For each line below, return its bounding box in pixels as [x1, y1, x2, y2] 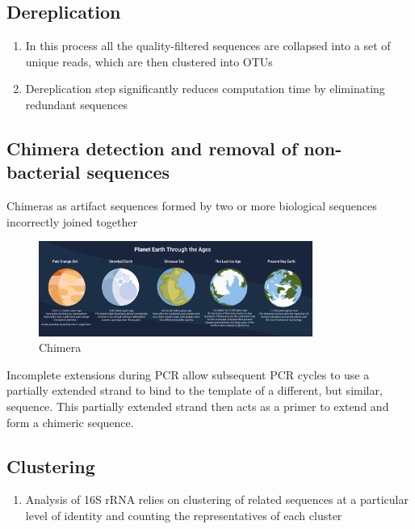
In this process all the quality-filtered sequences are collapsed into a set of [25, 37, 391, 54]
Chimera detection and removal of [6, 135, 298, 160]
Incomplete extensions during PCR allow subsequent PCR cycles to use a [6, 366, 370, 383]
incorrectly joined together [6, 213, 137, 230]
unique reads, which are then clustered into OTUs [25, 53, 273, 70]
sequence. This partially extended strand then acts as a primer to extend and [6, 397, 389, 414]
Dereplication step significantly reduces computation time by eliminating [25, 80, 385, 97]
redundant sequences [25, 95, 128, 112]
